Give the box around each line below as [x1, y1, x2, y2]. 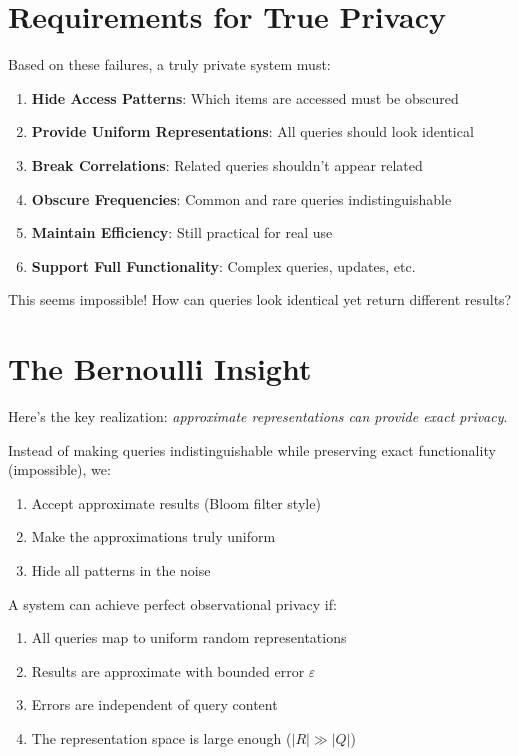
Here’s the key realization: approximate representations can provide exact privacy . [8, 406, 508, 426]
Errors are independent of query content [31, 694, 278, 715]
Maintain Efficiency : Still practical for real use [31, 222, 333, 243]
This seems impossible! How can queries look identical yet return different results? [8, 289, 512, 310]
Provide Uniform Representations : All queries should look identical [31, 121, 474, 142]
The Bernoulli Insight [8, 348, 312, 389]
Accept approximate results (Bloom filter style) [31, 492, 321, 513]
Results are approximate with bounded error [31, 660, 305, 681]
